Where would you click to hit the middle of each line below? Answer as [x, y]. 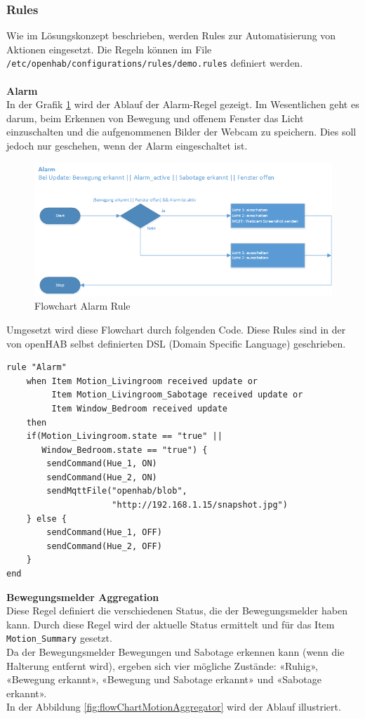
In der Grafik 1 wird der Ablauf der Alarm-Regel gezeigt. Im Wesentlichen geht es [183, 104]
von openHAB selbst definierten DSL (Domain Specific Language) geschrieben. [176, 343]
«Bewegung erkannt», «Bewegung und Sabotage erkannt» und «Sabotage [164, 679]
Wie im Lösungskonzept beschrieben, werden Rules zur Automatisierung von [171, 35]
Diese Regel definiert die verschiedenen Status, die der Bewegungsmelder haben [177, 611]
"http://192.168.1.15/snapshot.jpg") [200, 505]
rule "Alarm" [36, 368]
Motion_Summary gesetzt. [59, 638]
